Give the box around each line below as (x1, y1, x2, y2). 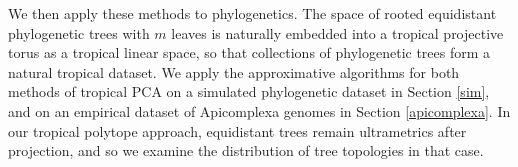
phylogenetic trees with (8, 22, 150, 43)
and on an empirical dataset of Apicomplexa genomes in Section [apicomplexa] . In (8, 100, 511, 121)
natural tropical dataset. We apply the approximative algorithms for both (8, 61, 460, 82)
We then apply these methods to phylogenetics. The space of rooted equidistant (8, 3, 497, 23)
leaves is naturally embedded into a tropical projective (171, 22, 504, 43)
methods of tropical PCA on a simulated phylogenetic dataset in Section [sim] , (8, 81, 490, 102)
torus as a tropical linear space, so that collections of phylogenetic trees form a (8, 42, 491, 63)
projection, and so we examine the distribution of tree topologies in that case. (8, 140, 484, 161)
